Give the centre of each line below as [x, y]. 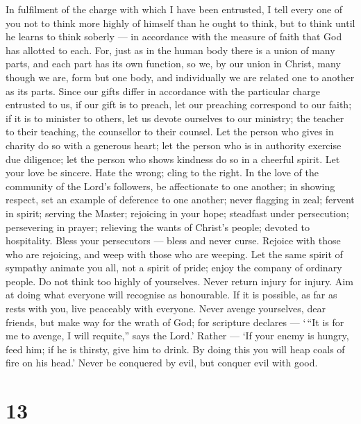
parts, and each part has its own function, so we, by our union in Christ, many [173, 63]
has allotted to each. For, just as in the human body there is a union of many [170, 50]
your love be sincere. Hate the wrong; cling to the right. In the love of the [162, 172]
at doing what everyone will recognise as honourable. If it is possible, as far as [171, 295]
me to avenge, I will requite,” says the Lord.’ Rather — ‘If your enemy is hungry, [177, 336]
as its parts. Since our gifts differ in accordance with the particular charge [163, 91]
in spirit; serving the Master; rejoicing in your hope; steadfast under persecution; [177, 213]
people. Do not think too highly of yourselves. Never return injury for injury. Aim [179, 281]
